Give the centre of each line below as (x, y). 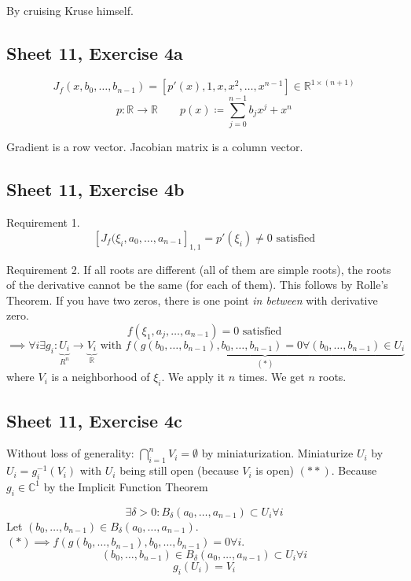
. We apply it (193, 377)
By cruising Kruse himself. (70, 10)
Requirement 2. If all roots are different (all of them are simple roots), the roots (199, 269)
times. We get (272, 377)
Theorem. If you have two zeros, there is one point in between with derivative (192, 300)
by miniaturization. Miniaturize (277, 453)
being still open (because (179, 470)
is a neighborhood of (101, 377)
